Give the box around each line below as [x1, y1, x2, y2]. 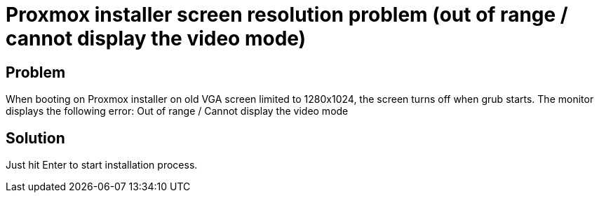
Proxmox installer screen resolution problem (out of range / [6, 3, 568, 27]
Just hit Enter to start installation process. [6, 159, 198, 171]
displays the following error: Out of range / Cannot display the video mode [6, 105, 349, 118]
